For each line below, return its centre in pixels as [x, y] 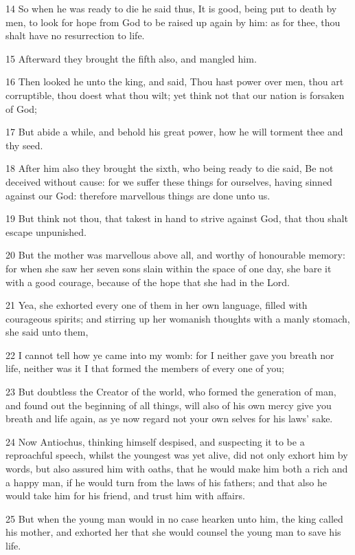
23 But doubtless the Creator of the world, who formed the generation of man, [171, 392]
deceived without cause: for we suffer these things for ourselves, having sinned [169, 181]
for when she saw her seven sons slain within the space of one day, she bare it [169, 268]
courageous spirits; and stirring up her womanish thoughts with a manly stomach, [178, 318]
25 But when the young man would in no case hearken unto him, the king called [174, 518]
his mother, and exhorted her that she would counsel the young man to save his [173, 532]
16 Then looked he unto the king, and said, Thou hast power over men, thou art [175, 81]
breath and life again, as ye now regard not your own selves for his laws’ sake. [169, 418]
